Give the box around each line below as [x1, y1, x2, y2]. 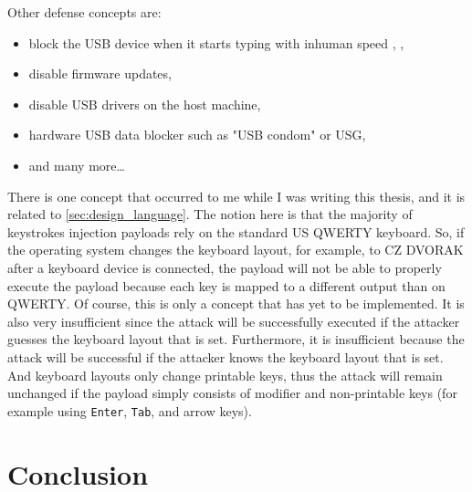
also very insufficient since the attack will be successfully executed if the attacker [7, 311, 460, 330]
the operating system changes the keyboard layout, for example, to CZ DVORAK [7, 240, 464, 259]
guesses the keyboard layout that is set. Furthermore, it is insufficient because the [7, 330, 465, 349]
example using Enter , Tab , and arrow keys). [7, 401, 252, 420]
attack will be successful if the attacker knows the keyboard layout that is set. [7, 347, 444, 366]
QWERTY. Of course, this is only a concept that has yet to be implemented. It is [7, 294, 465, 313]
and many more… [28, 155, 125, 174]
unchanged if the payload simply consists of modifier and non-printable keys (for [7, 383, 457, 403]
